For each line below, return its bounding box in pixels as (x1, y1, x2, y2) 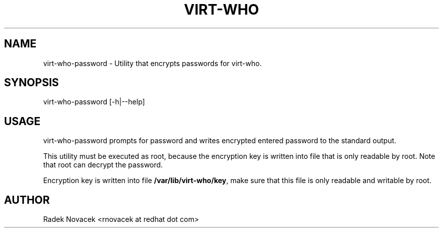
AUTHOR (4, 193, 50, 206)
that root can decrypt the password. (43, 160, 163, 169)
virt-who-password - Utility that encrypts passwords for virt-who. (43, 59, 262, 68)
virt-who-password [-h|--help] (43, 97, 145, 106)
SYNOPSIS (4, 76, 59, 89)
